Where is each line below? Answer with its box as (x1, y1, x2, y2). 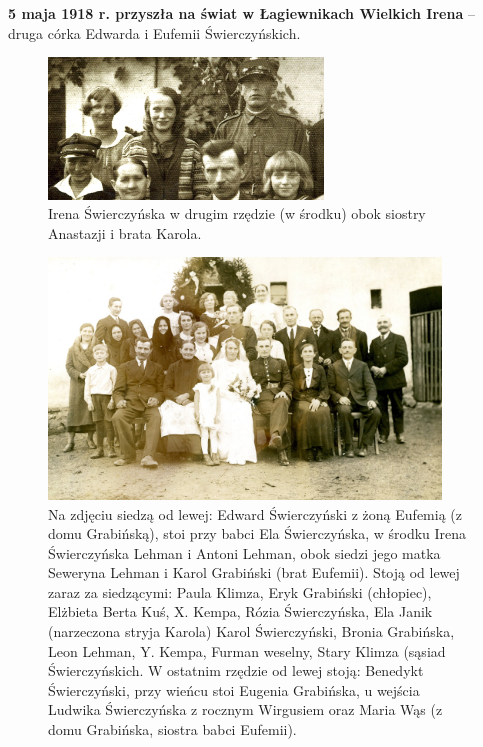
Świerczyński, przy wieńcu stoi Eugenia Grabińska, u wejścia (48, 679, 420, 700)
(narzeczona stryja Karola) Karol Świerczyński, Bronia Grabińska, (48, 621, 455, 642)
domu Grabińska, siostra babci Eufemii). (48, 719, 297, 740)
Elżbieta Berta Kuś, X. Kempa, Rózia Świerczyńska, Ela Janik (48, 601, 433, 622)
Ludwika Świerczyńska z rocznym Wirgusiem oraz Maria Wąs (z (48, 699, 443, 720)
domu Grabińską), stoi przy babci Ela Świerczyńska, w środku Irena (48, 523, 467, 544)
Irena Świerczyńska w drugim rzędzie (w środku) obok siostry (48, 203, 426, 224)
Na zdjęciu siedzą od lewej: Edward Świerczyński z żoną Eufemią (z (48, 503, 462, 524)
